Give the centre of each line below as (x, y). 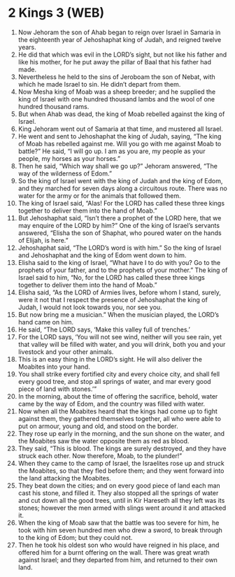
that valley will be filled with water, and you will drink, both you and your (122, 344)
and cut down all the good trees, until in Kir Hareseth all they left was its (121, 500)
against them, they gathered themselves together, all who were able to (119, 418)
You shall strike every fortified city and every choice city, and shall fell (119, 374)
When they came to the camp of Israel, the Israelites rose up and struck (121, 463)
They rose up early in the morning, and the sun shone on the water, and (121, 433)
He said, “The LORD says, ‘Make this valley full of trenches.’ (104, 329)
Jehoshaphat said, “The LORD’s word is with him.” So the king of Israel (120, 248)
